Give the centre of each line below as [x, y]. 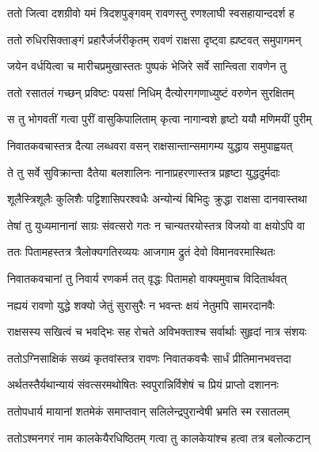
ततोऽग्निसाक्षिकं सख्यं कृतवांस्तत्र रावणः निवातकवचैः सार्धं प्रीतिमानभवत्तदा [149, 358]
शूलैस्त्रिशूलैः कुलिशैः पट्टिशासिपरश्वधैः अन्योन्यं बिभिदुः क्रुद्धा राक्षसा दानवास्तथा [158, 199]
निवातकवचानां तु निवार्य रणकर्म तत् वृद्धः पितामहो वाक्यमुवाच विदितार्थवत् [147, 278]
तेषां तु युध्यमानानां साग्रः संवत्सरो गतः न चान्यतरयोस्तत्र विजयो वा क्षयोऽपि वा [156, 225]
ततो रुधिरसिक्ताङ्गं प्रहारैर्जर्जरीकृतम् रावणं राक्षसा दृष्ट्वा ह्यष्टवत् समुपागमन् [154, 39]
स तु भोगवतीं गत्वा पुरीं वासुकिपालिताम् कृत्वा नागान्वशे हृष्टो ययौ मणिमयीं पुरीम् [159, 119]
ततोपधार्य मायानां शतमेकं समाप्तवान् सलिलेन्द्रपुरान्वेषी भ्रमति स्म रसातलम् [148, 411]
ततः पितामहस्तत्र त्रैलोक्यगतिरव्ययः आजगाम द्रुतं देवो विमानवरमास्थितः [141, 252]
